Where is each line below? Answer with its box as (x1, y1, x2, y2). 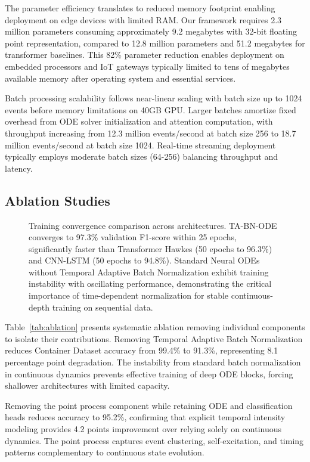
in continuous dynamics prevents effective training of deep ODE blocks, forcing (5, 367, 293, 380)
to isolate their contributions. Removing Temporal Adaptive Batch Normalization (5, 332, 303, 345)
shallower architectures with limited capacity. (5, 379, 170, 392)
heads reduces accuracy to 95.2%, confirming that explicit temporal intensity (5, 411, 286, 423)
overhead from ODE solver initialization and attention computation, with (5, 115, 273, 128)
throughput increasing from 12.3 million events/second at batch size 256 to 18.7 (5, 126, 296, 139)
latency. (5, 162, 33, 174)
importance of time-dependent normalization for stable (29, 289, 229, 302)
